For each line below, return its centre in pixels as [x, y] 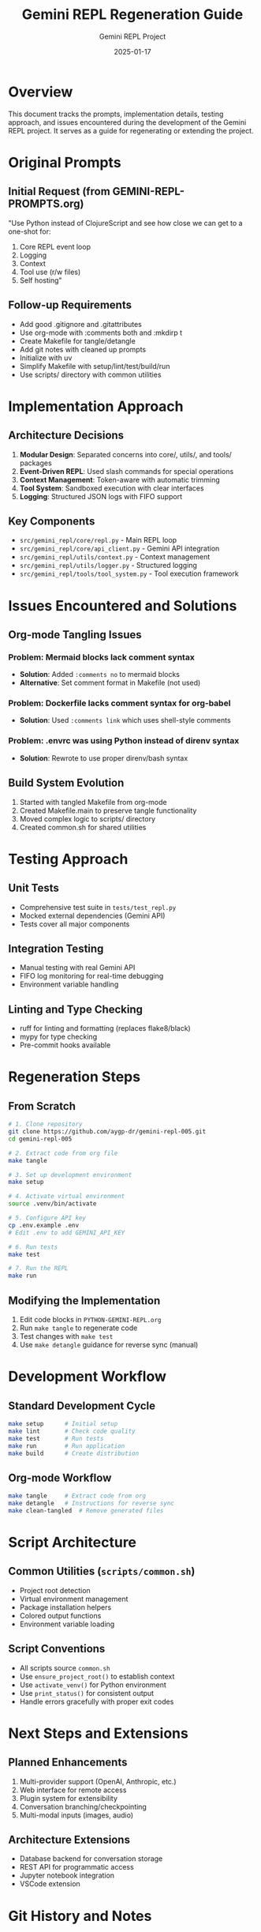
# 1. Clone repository [45, 1124]
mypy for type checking [58, 1037]
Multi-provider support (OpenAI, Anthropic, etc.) [98, 1781]
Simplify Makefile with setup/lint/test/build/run [95, 366]
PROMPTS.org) [46, 204]
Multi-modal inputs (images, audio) [76, 1815]
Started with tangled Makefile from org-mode [93, 802]
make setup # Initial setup [63, 1424]
